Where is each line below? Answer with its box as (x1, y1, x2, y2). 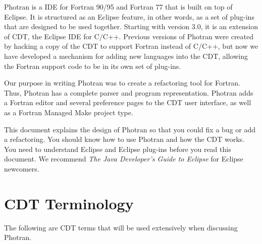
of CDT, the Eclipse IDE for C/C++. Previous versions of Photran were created (4, 31, 254, 41)
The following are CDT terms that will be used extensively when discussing (4, 222, 238, 232)
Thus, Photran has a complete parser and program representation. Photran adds (4, 87, 253, 98)
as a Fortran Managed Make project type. (4, 107, 133, 117)
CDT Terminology (4, 193, 134, 213)
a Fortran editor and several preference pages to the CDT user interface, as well (4, 97, 251, 108)
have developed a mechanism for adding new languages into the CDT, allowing (4, 50, 248, 61)
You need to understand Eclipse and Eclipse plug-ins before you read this (4, 143, 231, 154)
